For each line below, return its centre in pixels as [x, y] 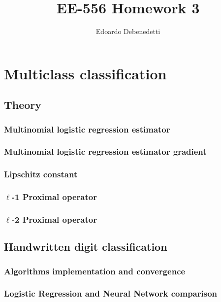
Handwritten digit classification [86, 247]
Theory [23, 105]
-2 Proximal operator [54, 219]
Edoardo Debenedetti [128, 31]
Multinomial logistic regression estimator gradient [105, 151]
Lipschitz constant [41, 174]
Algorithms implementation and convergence [95, 271]
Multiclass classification [85, 73]
